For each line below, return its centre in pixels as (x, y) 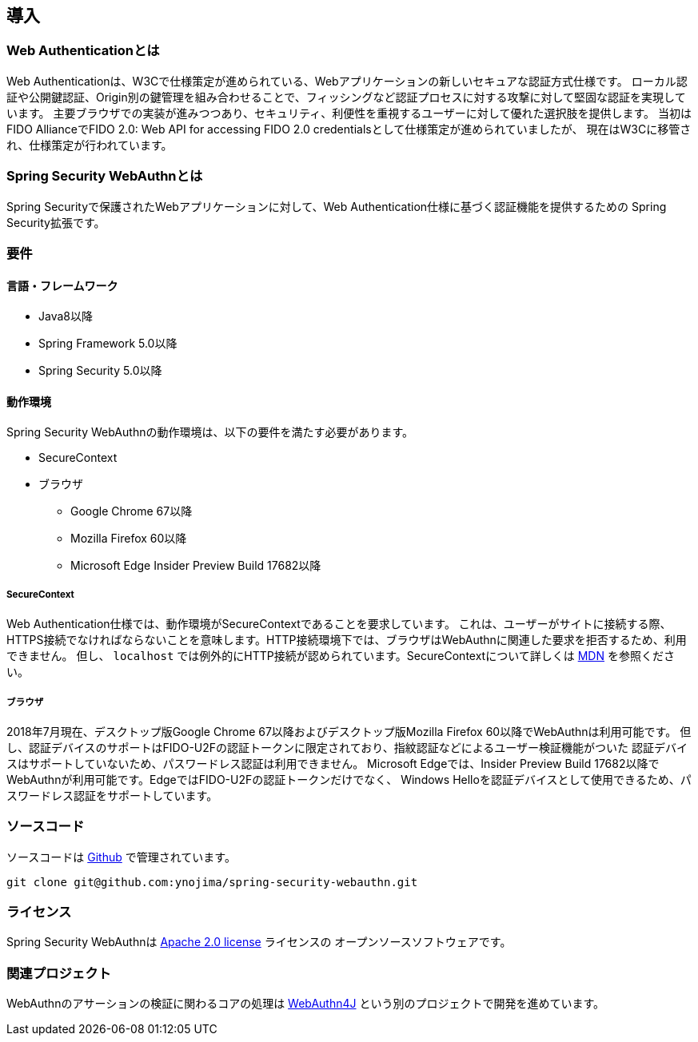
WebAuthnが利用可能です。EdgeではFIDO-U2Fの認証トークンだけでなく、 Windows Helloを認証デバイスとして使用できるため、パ (349, 779)
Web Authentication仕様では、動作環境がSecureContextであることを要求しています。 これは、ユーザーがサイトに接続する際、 (339, 624)
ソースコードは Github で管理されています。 (121, 857)
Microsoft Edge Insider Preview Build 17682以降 (196, 566)
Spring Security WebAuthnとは (105, 176)
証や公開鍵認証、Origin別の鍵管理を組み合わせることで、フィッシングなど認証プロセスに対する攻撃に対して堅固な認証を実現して (346, 97)
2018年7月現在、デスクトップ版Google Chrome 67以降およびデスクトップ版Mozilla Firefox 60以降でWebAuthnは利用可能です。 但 (349, 731)
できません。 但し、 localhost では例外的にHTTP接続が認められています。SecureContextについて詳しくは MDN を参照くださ (341, 656)
